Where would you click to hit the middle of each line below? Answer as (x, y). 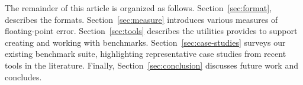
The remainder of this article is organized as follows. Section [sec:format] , (138, 8)
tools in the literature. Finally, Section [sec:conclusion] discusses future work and (151, 65)
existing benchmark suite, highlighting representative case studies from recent (146, 54)
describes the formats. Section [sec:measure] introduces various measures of (141, 19)
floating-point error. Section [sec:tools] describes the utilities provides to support (151, 31)
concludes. (23, 76)
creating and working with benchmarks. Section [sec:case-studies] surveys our (145, 42)
